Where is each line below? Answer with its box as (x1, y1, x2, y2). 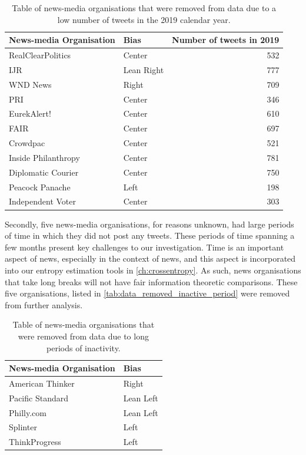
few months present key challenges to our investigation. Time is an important (5, 240, 284, 253)
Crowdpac (9, 137, 45, 149)
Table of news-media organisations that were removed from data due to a (12, 2, 277, 14)
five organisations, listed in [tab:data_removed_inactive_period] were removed (5, 287, 290, 299)
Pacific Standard (9, 391, 68, 404)
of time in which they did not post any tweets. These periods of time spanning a (5, 229, 295, 242)
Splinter (9, 421, 37, 433)
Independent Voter (9, 195, 76, 207)
